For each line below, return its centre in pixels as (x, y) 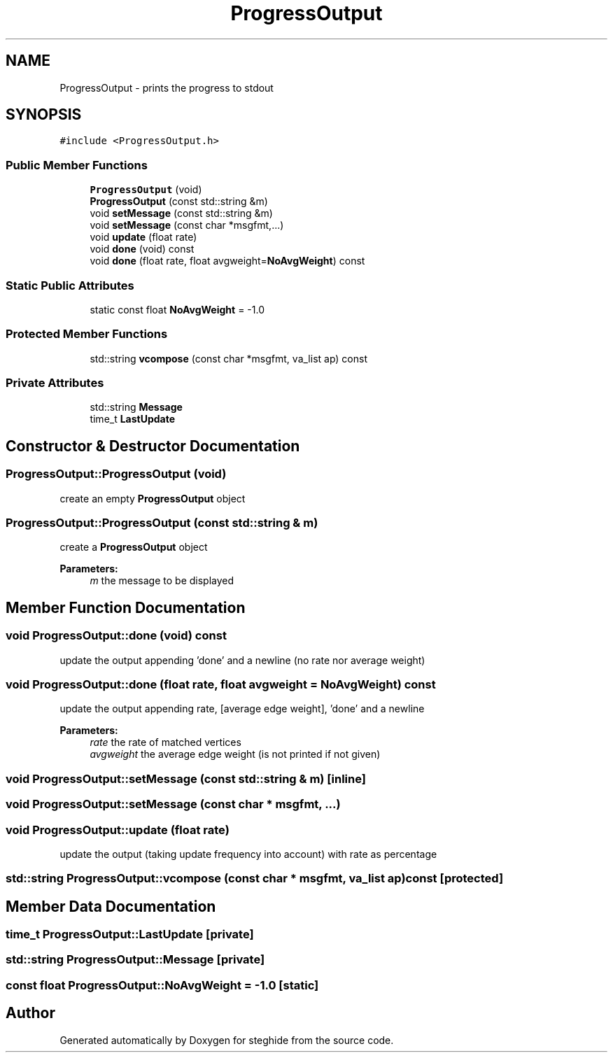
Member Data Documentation (111, 906)
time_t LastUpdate (133, 419)
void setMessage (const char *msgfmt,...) (187, 225)
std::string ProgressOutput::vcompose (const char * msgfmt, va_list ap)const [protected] (255, 879)
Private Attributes (55, 383)
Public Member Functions (77, 165)
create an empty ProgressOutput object (153, 498)
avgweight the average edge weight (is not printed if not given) (235, 754)
